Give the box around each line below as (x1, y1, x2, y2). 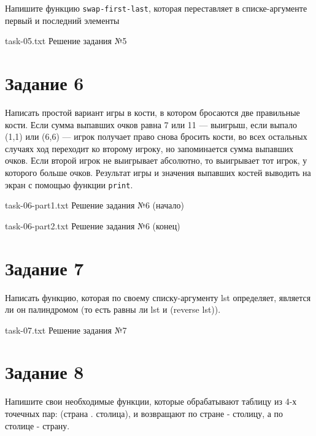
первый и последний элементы (5, 13, 120, 26)
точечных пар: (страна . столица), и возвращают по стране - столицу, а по (5, 407, 283, 419)
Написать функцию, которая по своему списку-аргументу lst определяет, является (5, 291, 311, 304)
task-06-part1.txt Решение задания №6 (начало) (5, 199, 184, 212)
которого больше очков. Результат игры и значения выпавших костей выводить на (5, 166, 311, 178)
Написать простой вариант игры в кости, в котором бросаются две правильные (5, 105, 300, 118)
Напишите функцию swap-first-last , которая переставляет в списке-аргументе (5, 2, 307, 14)
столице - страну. (5, 419, 70, 432)
